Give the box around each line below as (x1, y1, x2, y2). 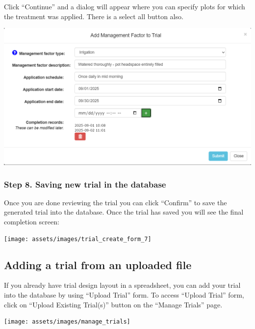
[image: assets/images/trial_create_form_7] (4, 235, 152, 243)
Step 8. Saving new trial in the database (4, 178, 166, 190)
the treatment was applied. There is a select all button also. (4, 11, 183, 21)
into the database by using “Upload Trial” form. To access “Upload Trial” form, (4, 290, 244, 300)
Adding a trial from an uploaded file (4, 257, 192, 272)
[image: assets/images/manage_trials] (4, 318, 130, 326)
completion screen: (4, 217, 59, 227)
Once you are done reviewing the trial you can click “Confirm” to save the (4, 197, 227, 207)
